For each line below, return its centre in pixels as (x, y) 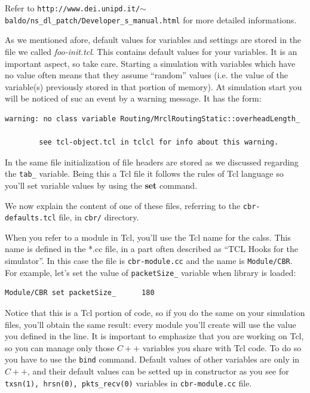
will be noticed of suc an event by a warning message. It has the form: (133, 98)
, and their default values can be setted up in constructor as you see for (158, 371)
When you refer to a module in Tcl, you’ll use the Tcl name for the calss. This (148, 237)
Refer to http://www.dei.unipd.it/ (73, 8)
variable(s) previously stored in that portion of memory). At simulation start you (154, 86)
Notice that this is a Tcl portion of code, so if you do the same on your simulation (155, 312)
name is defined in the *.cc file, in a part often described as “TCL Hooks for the (151, 249)
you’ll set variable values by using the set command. (101, 185)
